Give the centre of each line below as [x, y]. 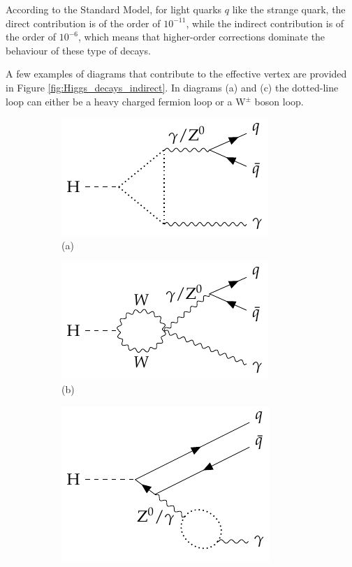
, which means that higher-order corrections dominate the [202, 37]
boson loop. [279, 101]
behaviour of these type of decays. [78, 50]
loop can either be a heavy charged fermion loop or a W [126, 101]
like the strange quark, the [289, 9]
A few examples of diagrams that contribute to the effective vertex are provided [176, 74]
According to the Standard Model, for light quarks [114, 9]
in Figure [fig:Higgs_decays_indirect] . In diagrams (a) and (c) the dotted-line [172, 87]
